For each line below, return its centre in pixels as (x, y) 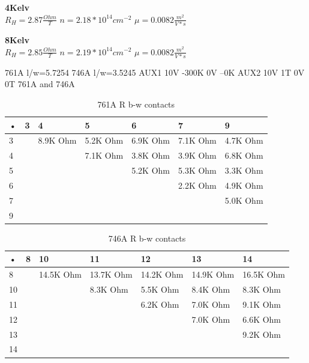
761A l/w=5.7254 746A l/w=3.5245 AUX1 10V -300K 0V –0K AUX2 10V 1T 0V (155, 72)
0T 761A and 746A (40, 84)
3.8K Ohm (151, 155)
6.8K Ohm (244, 155)
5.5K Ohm (160, 289)
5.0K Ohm (244, 200)
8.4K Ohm (211, 289)
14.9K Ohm (213, 274)
